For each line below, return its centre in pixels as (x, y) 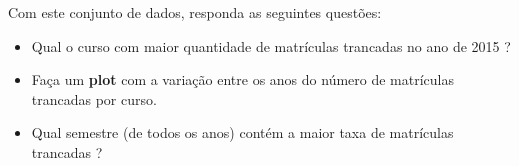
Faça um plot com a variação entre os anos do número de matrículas (242, 79)
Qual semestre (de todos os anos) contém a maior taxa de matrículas (242, 132)
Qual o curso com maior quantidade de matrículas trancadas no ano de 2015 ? (271, 45)
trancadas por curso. (94, 98)
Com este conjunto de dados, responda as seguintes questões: (195, 12)
